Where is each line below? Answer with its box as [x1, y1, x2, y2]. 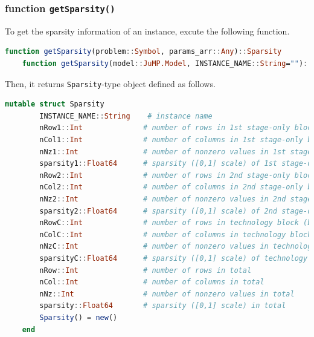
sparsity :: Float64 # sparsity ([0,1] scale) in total [39, 301, 286, 310]
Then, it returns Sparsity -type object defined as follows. [5, 77, 216, 90]
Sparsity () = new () [39, 313, 118, 322]
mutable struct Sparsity [5, 100, 104, 109]
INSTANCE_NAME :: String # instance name [39, 111, 213, 120]
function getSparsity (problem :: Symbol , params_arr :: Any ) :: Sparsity [5, 47, 282, 56]
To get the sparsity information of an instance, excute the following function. [5, 24, 290, 37]
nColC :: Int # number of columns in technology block [39, 230, 312, 239]
